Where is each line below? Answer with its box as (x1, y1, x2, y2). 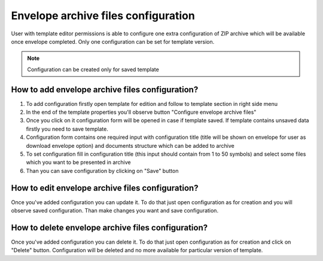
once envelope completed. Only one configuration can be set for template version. (11, 38, 215, 45)
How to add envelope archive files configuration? (11, 84, 199, 95)
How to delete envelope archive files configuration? (11, 222, 208, 233)
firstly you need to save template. (26, 125, 109, 132)
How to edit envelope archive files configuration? (11, 183, 199, 193)
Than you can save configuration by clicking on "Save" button (26, 167, 179, 174)
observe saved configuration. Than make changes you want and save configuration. (11, 207, 218, 214)
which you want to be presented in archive (26, 159, 131, 166)
